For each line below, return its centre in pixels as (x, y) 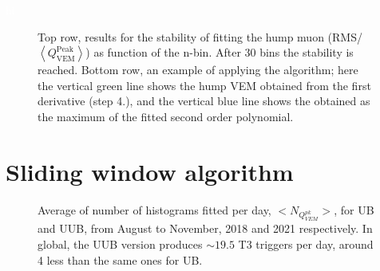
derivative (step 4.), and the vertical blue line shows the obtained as (204, 101)
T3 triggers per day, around (306, 244)
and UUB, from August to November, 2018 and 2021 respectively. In (205, 228)
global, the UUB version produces (120, 244)
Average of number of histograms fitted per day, (154, 209)
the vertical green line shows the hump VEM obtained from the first (204, 85)
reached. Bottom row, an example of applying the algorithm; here (198, 70)
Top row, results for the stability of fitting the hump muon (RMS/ (200, 36)
